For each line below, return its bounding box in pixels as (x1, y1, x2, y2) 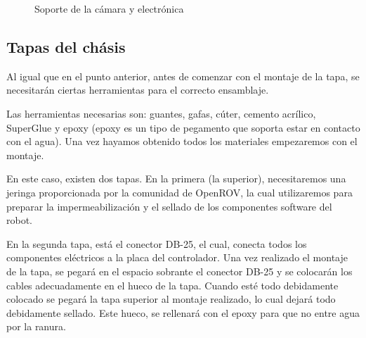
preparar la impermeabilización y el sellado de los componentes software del (6, 199, 332, 213)
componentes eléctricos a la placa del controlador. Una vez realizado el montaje (6, 250, 348, 265)
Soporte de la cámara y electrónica (34, 1, 184, 15)
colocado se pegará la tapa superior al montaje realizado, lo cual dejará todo (6, 292, 336, 306)
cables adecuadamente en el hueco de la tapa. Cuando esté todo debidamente (6, 277, 339, 292)
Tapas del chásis (6, 35, 126, 57)
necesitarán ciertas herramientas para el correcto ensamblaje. (6, 82, 269, 97)
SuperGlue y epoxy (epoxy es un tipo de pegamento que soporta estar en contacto (6, 120, 360, 134)
